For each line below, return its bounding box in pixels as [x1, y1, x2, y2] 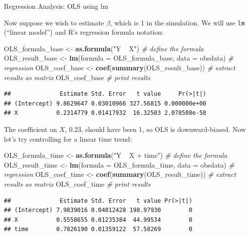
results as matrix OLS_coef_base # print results [4, 72, 151, 82]
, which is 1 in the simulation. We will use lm [110, 17, 245, 27]
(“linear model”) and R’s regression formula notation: [4, 27, 164, 37]
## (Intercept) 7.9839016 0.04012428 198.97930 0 [4, 207, 192, 214]
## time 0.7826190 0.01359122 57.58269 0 [4, 226, 192, 233]
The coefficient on [4, 124, 57, 134]
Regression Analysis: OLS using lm [4, 1, 108, 11]
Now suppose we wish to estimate [4, 17, 104, 27]
